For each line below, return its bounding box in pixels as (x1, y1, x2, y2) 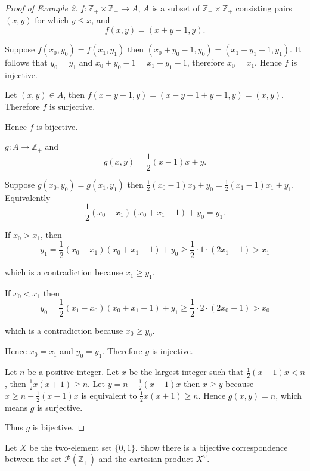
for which (35, 14, 69, 26)
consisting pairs (235, 2, 292, 14)
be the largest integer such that (129, 365, 244, 378)
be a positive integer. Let (27, 365, 119, 378)
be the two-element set (29, 441, 112, 453)
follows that (5, 56, 48, 69)
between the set (5, 453, 62, 465)
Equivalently (5, 191, 51, 203)
